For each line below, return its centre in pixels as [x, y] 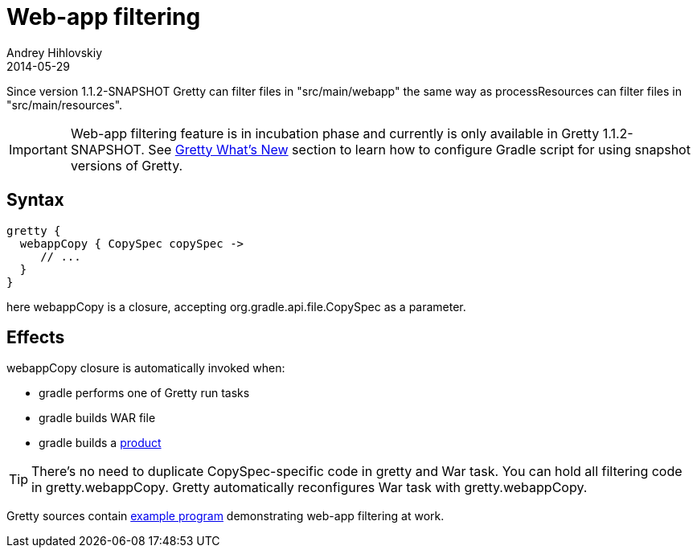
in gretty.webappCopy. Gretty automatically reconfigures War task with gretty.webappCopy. [310, 488]
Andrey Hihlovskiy [55, 52]
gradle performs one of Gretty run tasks [144, 393]
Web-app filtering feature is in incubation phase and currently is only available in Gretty [335, 133]
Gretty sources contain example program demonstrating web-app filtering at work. [225, 516]
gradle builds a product [100, 443]
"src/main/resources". [65, 105]
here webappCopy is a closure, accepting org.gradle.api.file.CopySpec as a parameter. [236, 306]
